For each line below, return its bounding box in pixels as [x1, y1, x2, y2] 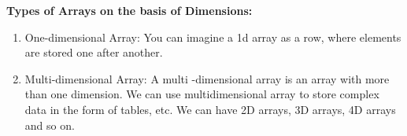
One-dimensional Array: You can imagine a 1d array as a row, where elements [24, 28, 401, 45]
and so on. [24, 116, 75, 133]
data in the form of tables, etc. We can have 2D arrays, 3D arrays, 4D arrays [24, 101, 396, 117]
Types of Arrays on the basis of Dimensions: [6, 2, 253, 18]
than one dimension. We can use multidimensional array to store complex [24, 86, 379, 102]
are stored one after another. [24, 44, 163, 61]
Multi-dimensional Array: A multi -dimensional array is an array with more [24, 70, 390, 86]
